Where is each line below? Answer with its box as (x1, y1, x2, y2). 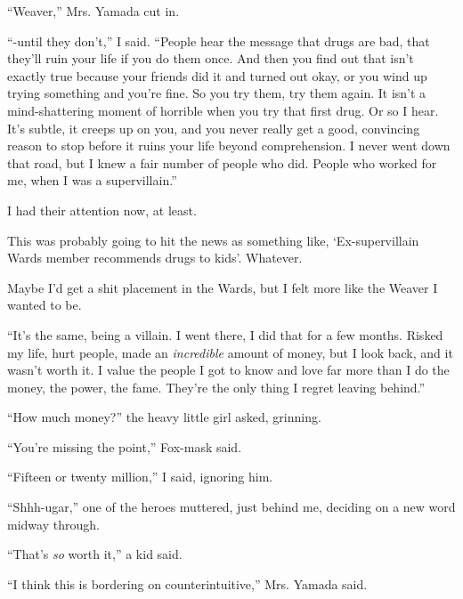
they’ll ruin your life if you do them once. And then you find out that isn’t (7, 49, 414, 68)
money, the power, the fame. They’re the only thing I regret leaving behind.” (7, 377, 426, 396)
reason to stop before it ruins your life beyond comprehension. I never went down (7, 136, 451, 155)
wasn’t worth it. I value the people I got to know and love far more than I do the (7, 360, 450, 379)
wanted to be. (7, 295, 82, 314)
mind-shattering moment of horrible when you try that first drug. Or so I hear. (7, 101, 439, 119)
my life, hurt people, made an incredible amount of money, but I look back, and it (7, 343, 453, 361)
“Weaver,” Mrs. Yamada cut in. (7, 2, 180, 20)
